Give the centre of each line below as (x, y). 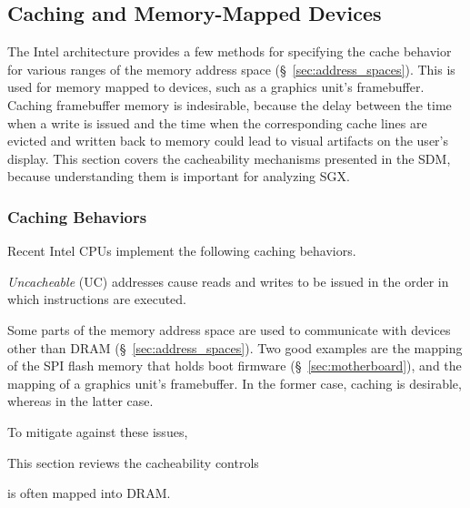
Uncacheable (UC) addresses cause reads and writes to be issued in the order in (228, 281)
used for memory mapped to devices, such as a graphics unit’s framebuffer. (216, 87)
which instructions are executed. (97, 299)
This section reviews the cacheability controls (133, 462)
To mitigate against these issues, (98, 431)
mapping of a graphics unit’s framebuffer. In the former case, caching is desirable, (235, 383)
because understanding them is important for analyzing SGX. (179, 176)
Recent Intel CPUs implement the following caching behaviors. (182, 251)
